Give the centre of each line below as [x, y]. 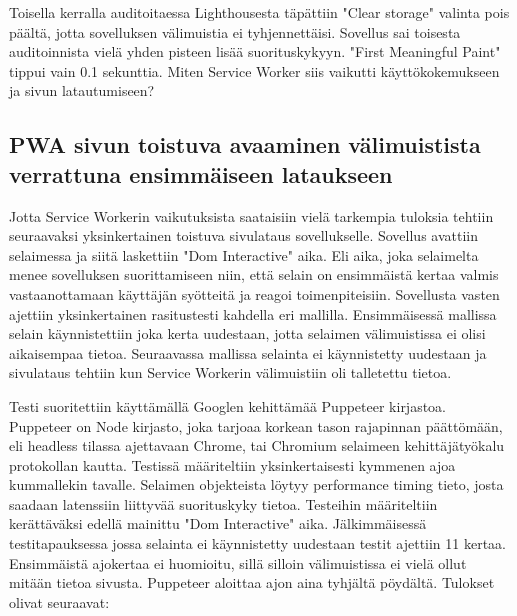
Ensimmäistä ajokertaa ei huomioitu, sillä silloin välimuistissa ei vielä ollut [238, 562]
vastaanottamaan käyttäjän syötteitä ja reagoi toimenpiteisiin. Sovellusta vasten [254, 293]
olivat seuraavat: [59, 601]
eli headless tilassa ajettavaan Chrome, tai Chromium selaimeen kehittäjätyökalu [257, 445]
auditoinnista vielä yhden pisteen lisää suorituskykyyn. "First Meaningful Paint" [255, 51]
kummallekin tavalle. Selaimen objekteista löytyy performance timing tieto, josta [256, 484]
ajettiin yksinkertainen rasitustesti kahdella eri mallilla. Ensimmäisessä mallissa [253, 313]
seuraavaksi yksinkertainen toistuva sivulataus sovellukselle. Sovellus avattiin [243, 235]
